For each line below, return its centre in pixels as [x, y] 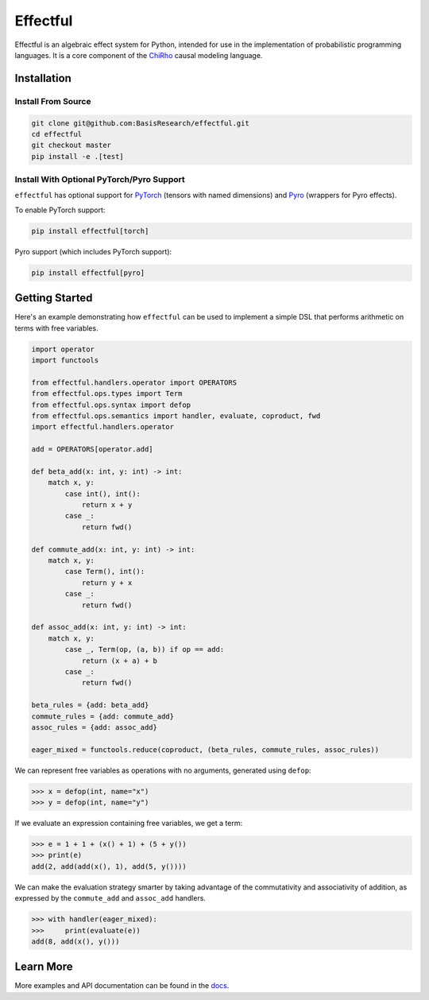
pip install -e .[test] [78, 156]
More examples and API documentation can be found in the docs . [122, 986]
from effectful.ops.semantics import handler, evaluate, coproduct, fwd [176, 416]
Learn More [44, 967]
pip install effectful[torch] [90, 231]
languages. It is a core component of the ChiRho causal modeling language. [139, 55]
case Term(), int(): [105, 572]
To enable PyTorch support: [60, 210]
